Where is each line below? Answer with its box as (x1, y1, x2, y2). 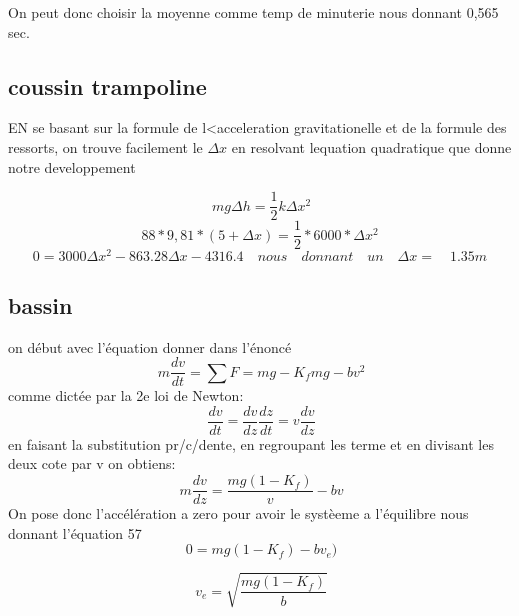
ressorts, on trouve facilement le (8, 136, 203, 157)
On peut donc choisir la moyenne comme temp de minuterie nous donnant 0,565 (8, 2, 499, 22)
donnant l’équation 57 (8, 522, 142, 543)
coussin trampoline (8, 70, 207, 101)
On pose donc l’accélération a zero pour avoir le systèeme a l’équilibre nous (8, 503, 469, 524)
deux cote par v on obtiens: (8, 453, 176, 474)
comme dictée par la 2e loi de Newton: (8, 385, 244, 406)
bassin (8, 289, 73, 320)
